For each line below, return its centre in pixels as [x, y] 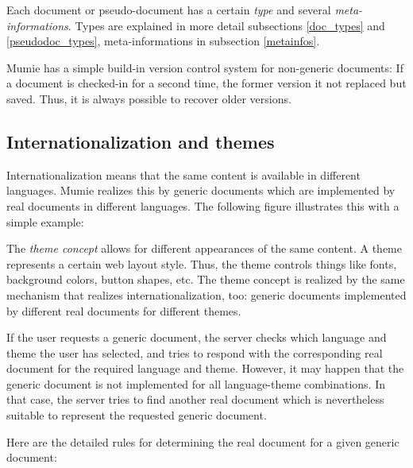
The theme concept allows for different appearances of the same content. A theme [205, 248]
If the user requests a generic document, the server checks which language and [197, 337]
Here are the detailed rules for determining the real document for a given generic [203, 441]
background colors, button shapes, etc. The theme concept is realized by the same [206, 279]
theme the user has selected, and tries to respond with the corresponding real [195, 352]
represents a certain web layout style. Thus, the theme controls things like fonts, [202, 263]
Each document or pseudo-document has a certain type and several [169, 10]
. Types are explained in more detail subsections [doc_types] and [226, 25]
